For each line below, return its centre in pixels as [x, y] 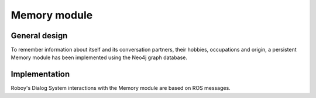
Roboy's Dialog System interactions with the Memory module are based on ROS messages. [121, 88]
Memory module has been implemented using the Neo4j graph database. [99, 57]
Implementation [40, 75]
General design [39, 36]
